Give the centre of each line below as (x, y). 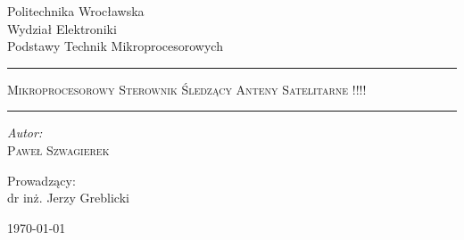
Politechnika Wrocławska (76, 11)
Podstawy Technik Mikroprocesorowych (115, 46)
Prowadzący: (41, 180)
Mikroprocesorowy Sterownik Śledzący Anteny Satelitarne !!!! (187, 89)
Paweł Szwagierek (58, 149)
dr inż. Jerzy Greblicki (68, 198)
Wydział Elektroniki (62, 28)
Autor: (25, 132)
